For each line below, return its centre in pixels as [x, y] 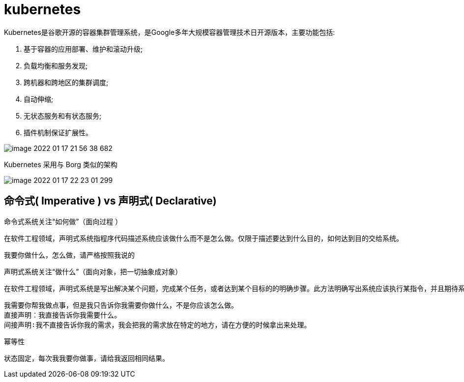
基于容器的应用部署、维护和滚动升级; [83, 49]
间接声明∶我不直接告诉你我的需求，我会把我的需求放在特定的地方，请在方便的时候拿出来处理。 [158, 325]
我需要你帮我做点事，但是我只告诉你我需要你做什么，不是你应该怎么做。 [121, 305]
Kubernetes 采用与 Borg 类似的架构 [61, 164]
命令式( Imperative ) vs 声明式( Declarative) [110, 201]
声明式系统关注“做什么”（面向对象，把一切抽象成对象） [93, 271]
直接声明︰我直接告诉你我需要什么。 [62, 315]
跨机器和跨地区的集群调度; [66, 82]
